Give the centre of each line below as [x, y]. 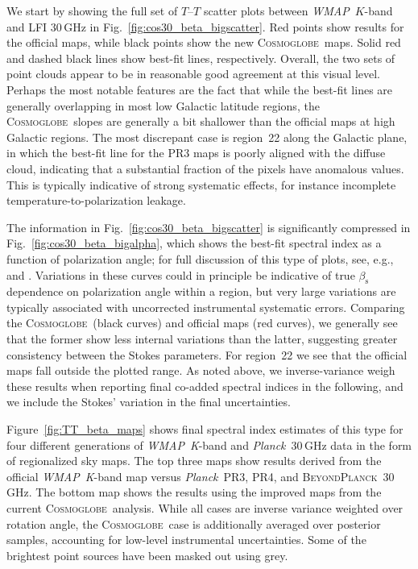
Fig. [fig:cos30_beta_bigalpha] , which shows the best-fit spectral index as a [194, 243]
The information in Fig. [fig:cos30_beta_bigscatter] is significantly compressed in [209, 227]
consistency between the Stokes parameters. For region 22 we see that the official [207, 354]
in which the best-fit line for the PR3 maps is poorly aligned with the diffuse [196, 153]
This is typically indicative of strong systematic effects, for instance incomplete [201, 184]
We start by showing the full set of [92, 10]
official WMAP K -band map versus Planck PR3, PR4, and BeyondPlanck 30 [201, 476]
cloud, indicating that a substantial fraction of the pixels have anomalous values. [205, 168]
